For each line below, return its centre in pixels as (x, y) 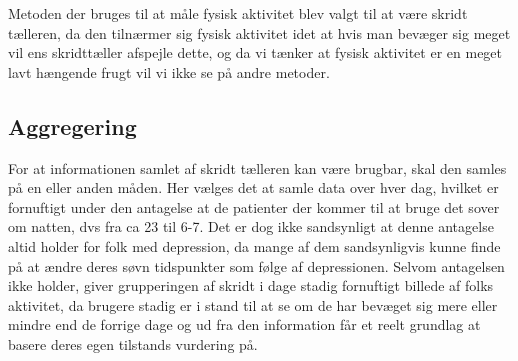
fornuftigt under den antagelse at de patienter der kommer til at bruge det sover (254, 206)
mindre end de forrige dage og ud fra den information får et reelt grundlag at (244, 324)
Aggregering (72, 125)
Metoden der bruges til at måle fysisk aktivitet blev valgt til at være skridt (238, 13)
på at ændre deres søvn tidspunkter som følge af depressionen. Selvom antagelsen (256, 265)
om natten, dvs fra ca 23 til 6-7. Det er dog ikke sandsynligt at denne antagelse (251, 226)
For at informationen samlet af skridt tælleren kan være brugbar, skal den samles (257, 167)
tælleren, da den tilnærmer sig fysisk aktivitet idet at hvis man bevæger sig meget (259, 32)
